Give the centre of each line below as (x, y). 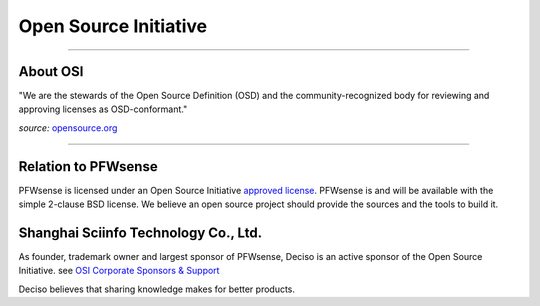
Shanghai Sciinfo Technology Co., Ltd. (140, 232)
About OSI (51, 71)
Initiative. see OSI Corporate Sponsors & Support (119, 271)
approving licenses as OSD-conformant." (103, 109)
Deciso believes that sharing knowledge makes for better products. (156, 289)
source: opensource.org (68, 127)
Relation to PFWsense (88, 166)
